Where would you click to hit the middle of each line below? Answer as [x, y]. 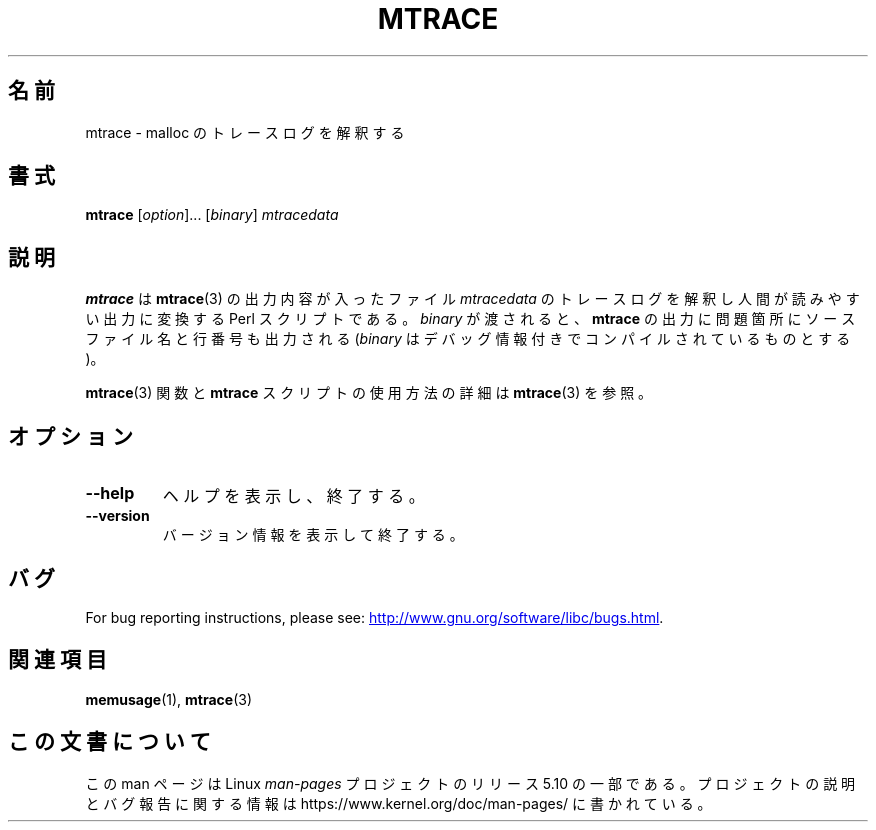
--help [110, 493]
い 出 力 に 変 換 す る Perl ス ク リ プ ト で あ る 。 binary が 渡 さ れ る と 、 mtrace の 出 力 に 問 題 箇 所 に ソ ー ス [470, 319]
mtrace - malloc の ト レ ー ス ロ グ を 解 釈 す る [245, 132]
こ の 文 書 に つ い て [109, 742]
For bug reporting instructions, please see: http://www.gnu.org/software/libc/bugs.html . [374, 617]
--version [117, 516]
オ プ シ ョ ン [70, 436]
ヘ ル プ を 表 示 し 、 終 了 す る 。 [293, 496]
